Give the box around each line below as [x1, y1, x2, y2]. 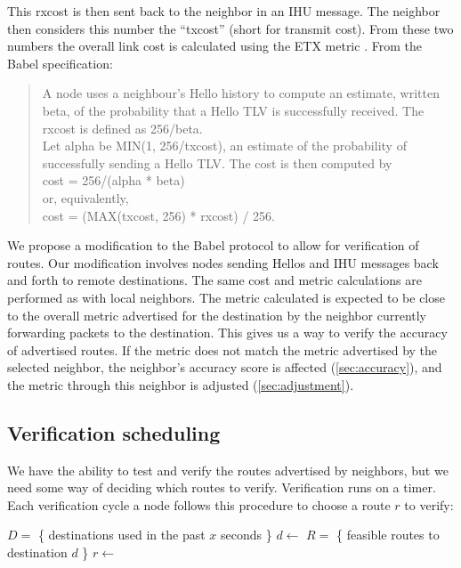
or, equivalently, [42, 188, 129, 207]
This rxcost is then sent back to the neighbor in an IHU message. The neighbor [7, 2, 441, 20]
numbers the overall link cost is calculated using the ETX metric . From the [7, 37, 422, 55]
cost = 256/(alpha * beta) [42, 171, 185, 190]
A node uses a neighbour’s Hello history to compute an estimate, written [42, 84, 440, 102]
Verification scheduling [7, 418, 221, 446]
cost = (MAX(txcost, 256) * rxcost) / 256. [42, 206, 275, 224]
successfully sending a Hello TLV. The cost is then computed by [42, 153, 392, 172]
